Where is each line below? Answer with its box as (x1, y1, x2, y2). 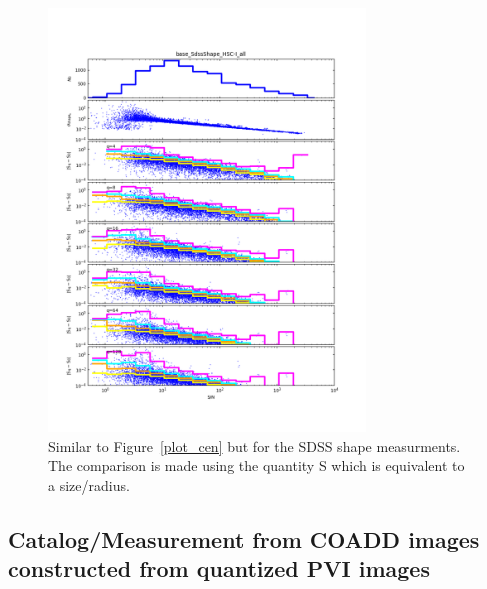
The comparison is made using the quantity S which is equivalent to (48, 455, 465, 476)
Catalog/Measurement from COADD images (8, 523, 480, 554)
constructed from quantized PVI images (8, 553, 430, 584)
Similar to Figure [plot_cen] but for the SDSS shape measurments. (48, 435, 461, 456)
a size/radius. (48, 474, 130, 495)
